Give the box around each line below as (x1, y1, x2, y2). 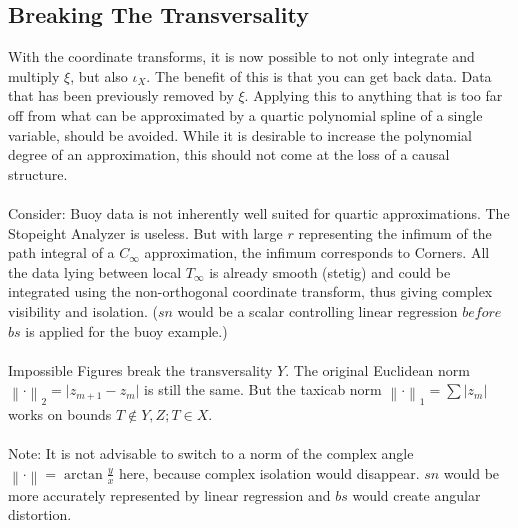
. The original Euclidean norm (285, 359, 470, 380)
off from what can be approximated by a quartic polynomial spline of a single (8, 104, 483, 125)
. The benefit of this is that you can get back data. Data (146, 65, 492, 86)
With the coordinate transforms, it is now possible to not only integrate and (8, 46, 475, 67)
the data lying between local (8, 261, 182, 282)
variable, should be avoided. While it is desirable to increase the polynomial (8, 124, 473, 145)
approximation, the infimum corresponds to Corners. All (144, 242, 490, 263)
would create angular (352, 484, 481, 505)
